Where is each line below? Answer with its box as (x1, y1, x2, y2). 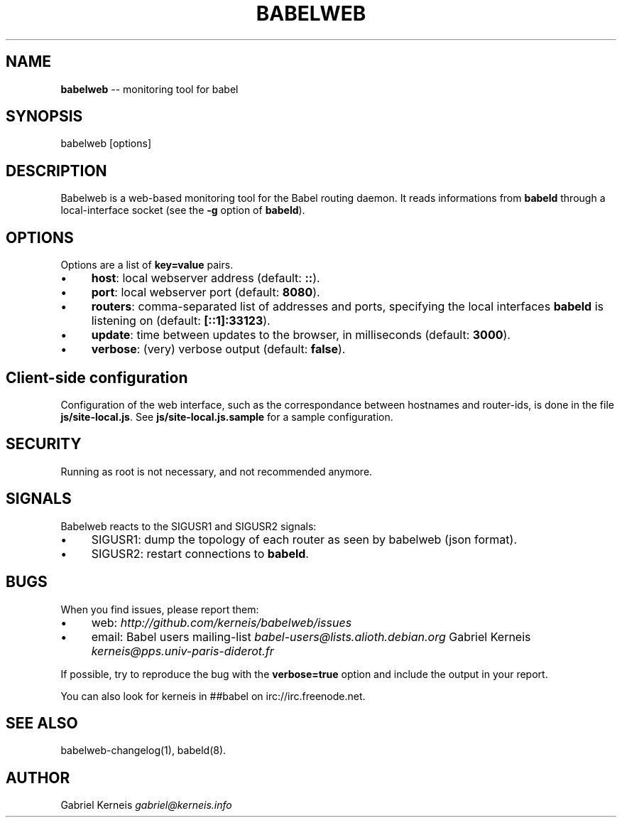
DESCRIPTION (6, 161, 107, 180)
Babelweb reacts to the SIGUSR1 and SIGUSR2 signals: (60, 520, 317, 532)
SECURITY (6, 435, 82, 453)
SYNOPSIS (6, 107, 83, 126)
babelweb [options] (60, 137, 152, 150)
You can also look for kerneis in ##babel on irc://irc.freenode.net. (60, 689, 366, 702)
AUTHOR (6, 768, 70, 787)
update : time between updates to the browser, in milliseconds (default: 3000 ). (91, 328, 511, 343)
